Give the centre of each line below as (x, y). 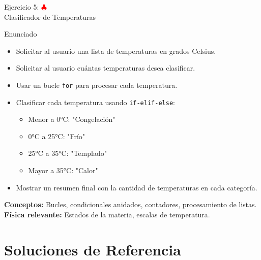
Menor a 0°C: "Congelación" (72, 119)
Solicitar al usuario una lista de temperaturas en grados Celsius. (116, 51)
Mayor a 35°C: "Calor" (63, 170)
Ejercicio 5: (22, 7)
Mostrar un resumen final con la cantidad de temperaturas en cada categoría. (137, 187)
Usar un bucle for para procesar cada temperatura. (97, 85)
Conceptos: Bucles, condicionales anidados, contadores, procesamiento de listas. (130, 204)
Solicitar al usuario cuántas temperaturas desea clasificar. (106, 68)
